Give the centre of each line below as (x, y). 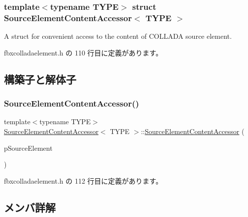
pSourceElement (28, 148)
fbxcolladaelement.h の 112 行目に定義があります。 (83, 180)
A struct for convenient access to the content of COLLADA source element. (118, 36)
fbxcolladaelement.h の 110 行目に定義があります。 (83, 52)
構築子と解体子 (40, 79)
